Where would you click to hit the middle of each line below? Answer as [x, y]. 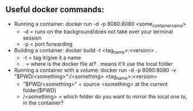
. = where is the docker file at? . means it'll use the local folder [98, 64]
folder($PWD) [40, 90]
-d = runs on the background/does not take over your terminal [98, 31]
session [32, 38]
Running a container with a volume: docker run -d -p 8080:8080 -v [95, 70]
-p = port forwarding [48, 44]
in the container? [43, 103]
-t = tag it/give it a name [52, 58]
